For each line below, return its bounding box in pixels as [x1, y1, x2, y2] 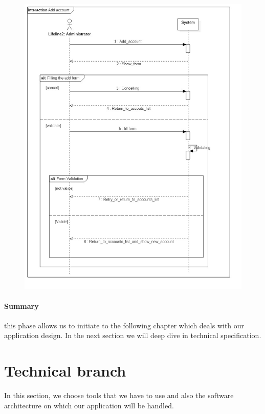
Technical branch [4, 360, 126, 381]
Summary [4, 300, 39, 311]
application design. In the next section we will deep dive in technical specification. [4, 330, 261, 341]
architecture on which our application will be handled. [4, 400, 174, 410]
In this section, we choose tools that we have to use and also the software [4, 390, 234, 401]
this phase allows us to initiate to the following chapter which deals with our [4, 320, 245, 330]
